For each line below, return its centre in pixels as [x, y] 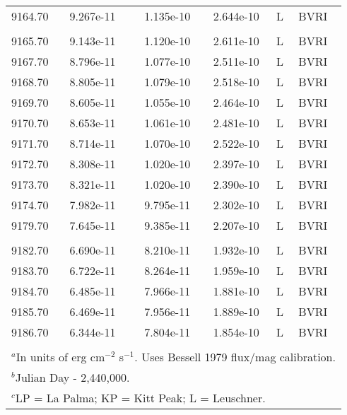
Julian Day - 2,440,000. [72, 377]
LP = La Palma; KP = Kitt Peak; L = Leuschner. [140, 398]
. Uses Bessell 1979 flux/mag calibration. [235, 357]
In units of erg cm [60, 357]
